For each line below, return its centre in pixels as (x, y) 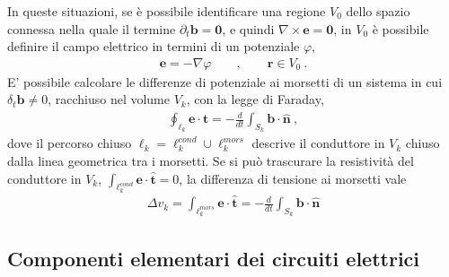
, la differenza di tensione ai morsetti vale (293, 178)
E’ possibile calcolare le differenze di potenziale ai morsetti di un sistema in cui (225, 81)
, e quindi (248, 28)
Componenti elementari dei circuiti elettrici (214, 258)
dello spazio (378, 11)
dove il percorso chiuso (70, 143)
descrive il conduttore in (318, 143)
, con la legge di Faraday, (255, 99)
